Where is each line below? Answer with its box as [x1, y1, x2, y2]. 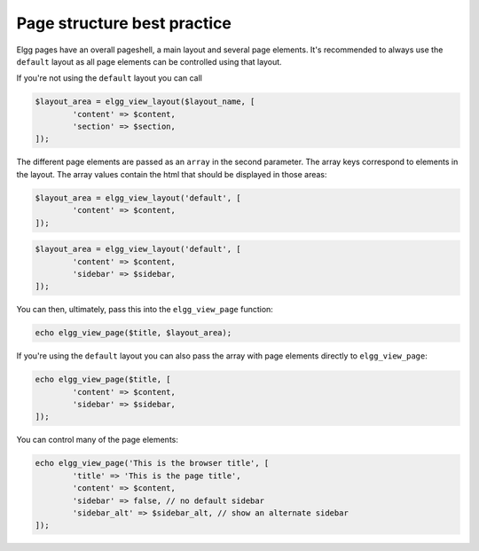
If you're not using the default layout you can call [16, 73, 203, 83]
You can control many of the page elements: [16, 435, 179, 445]
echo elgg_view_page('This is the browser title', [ [35, 458, 270, 468]
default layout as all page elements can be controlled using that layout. [16, 56, 283, 67]
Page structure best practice [16, 13, 232, 33]
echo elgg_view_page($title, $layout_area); [35, 328, 232, 338]
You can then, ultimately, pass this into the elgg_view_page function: [16, 304, 274, 315]
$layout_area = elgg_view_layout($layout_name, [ [35, 97, 255, 106]
